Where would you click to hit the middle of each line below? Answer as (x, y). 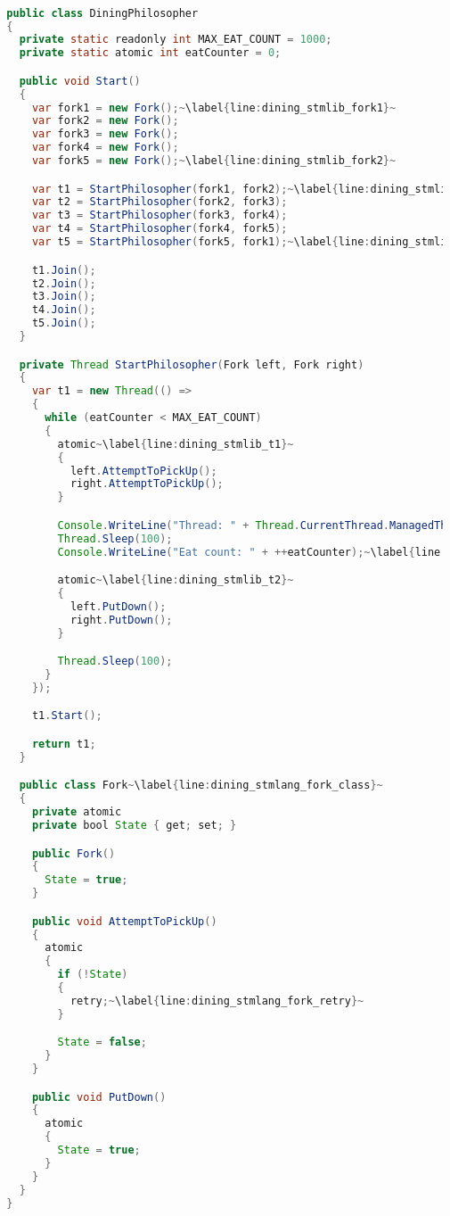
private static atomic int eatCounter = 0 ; (150, 53)
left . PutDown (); (118, 606)
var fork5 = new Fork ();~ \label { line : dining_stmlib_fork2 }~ (214, 161)
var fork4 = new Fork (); (105, 148)
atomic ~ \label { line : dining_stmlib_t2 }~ (176, 580)
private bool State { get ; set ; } (134, 825)
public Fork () (74, 853)
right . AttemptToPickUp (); (147, 484)
